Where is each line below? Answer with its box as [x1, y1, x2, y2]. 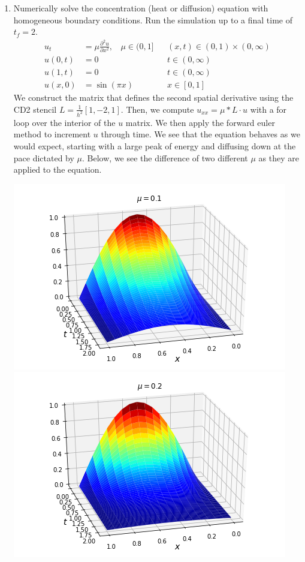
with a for [250, 103, 287, 115]
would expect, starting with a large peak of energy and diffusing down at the [13, 139, 296, 152]
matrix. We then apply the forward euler [125, 116, 275, 128]
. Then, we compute [120, 103, 194, 115]
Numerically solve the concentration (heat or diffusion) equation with [13, 2, 268, 14]
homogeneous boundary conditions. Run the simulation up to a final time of [13, 13, 293, 26]
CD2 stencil [13, 103, 57, 115]
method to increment [13, 128, 91, 140]
